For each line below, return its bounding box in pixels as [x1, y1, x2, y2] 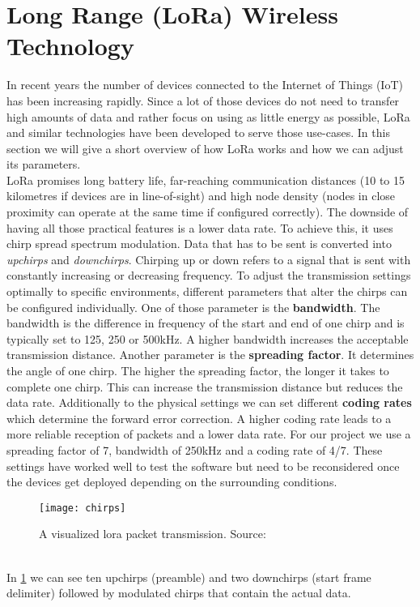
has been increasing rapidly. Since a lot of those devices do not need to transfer [6, 92, 400, 109]
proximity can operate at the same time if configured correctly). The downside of [6, 203, 409, 220]
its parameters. [6, 156, 81, 173]
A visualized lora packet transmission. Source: [39, 525, 266, 542]
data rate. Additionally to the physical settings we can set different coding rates [6, 394, 412, 411]
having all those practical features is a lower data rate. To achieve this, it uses [6, 219, 393, 236]
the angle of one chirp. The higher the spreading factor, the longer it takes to [6, 362, 389, 378]
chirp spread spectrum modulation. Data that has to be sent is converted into [6, 235, 392, 252]
